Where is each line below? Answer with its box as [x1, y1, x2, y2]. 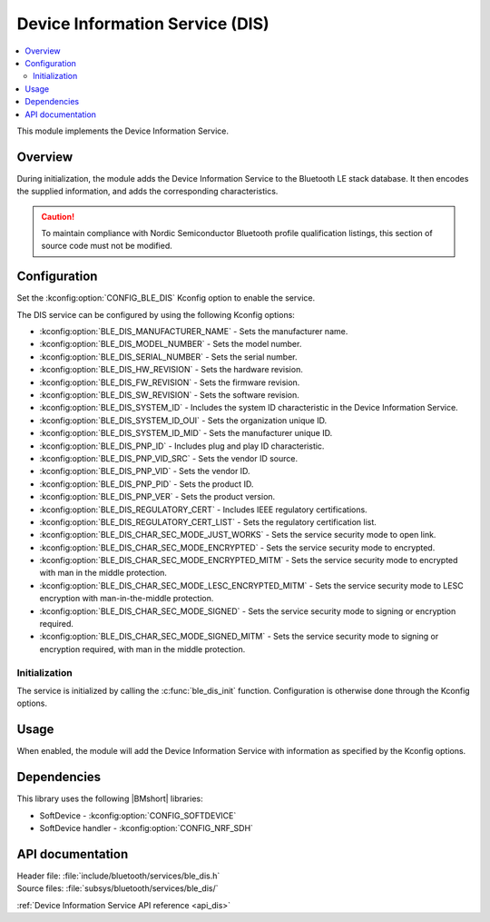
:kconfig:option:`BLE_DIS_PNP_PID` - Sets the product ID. [39, 478, 254, 490]
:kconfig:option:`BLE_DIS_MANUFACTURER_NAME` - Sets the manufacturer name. [39, 326, 348, 337]
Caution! [41, 211, 75, 222]
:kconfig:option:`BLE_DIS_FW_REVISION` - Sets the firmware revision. [39, 377, 300, 388]
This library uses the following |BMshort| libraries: [16, 793, 203, 804]
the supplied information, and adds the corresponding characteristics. [16, 186, 279, 197]
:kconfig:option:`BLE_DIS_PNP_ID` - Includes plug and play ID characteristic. [39, 441, 325, 451]
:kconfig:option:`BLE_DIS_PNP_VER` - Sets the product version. [39, 491, 276, 502]
